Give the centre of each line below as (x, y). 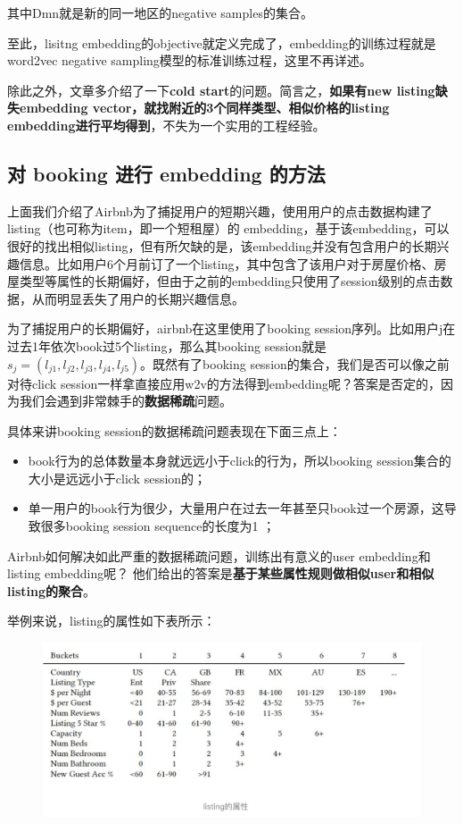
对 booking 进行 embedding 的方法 (166, 173)
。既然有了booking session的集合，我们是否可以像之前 (295, 363)
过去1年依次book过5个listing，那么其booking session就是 (167, 345)
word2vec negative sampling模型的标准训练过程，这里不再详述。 (190, 60)
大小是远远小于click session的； (117, 478)
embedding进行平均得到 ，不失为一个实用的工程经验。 (166, 125)
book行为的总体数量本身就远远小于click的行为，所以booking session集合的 (240, 461)
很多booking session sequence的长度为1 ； (158, 526)
